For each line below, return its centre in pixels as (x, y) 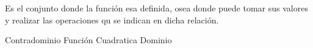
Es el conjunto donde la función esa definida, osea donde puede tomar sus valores (156, 8)
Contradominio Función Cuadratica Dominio (88, 40)
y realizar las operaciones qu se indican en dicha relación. (112, 19)
